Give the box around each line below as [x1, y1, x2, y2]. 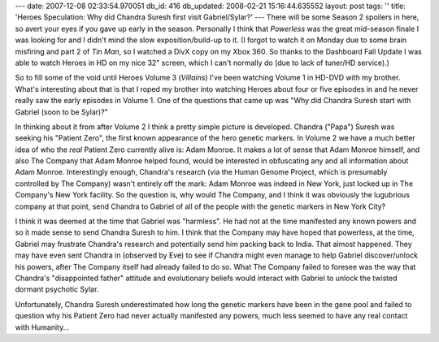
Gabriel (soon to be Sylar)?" [15, 106, 109, 117]
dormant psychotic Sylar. [15, 284, 99, 294]
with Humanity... [15, 322, 70, 332]
